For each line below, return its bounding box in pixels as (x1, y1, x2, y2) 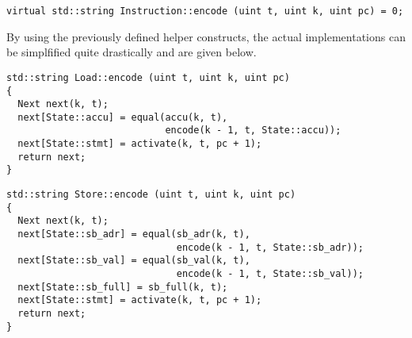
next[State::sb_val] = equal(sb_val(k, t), (17, 255, 250, 267)
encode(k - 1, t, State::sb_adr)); (176, 241, 364, 253)
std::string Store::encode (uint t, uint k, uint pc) (6, 189, 296, 201)
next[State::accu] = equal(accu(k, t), (17, 111, 228, 123)
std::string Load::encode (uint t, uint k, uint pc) (6, 71, 290, 83)
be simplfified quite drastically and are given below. (6, 44, 257, 60)
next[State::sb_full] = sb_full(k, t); (17, 281, 228, 293)
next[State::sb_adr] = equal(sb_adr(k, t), (17, 229, 250, 240)
